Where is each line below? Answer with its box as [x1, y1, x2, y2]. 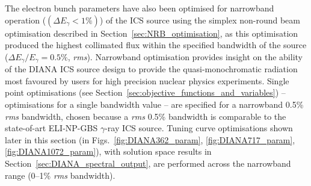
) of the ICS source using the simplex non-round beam [99, 13, 300, 26]
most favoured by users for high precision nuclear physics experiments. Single [5, 74, 289, 87]
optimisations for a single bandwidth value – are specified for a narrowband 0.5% [5, 98, 304, 111]
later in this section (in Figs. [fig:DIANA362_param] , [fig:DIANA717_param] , [5, 133, 295, 146]
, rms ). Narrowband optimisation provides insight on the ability [67, 50, 303, 63]
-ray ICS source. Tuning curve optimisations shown [105, 122, 293, 134]
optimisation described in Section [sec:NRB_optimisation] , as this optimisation [5, 26, 298, 39]
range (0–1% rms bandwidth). [5, 169, 115, 181]
